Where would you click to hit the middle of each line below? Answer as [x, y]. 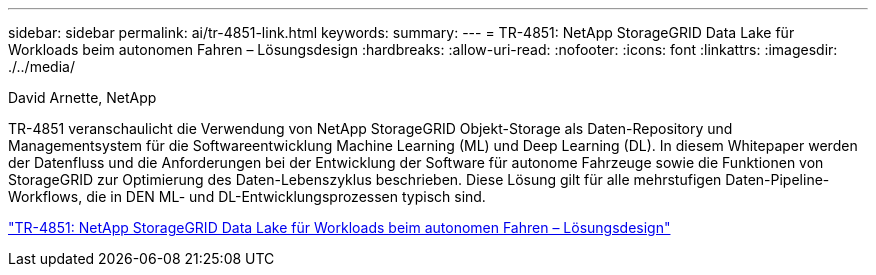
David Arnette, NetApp [82, 97]
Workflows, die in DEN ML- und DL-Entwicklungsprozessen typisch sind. [247, 196]
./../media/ [41, 66]
